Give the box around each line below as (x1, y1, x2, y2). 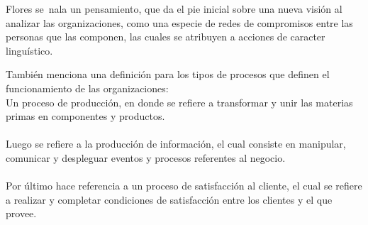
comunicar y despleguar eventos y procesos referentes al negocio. (6, 150, 286, 165)
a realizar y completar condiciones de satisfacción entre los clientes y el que (6, 192, 333, 207)
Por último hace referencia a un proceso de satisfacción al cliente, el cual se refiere (6, 178, 362, 193)
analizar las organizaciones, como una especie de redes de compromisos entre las (6, 15, 353, 30)
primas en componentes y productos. (6, 109, 165, 124)
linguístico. (6, 43, 53, 57)
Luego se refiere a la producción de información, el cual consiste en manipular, (6, 136, 346, 151)
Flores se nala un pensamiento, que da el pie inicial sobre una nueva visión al (6, 1, 342, 16)
